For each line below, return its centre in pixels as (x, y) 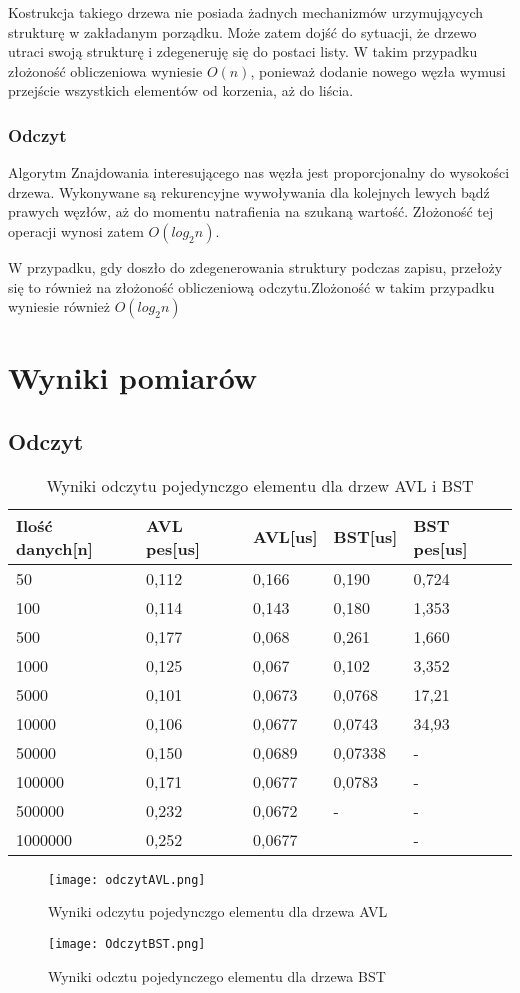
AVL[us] (285, 537)
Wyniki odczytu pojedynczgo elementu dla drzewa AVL (218, 911)
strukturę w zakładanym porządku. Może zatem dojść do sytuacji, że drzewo (242, 31)
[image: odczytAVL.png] (127, 879)
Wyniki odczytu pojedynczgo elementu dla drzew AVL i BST (260, 485)
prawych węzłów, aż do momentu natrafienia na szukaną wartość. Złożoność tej (251, 211)
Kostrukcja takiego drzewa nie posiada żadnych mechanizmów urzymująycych (246, 12)
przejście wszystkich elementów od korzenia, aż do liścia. (181, 90)
